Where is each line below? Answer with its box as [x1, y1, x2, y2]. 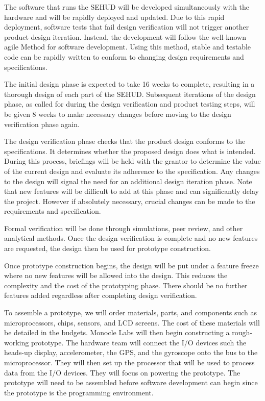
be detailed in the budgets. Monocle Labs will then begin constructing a [4, 327, 230, 338]
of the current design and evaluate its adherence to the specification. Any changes [4, 165, 260, 176]
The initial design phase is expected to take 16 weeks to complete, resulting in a [4, 79, 255, 89]
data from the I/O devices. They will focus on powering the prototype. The [4, 367, 240, 378]
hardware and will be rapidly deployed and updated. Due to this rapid [4, 11, 225, 22]
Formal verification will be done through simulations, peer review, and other [4, 222, 243, 233]
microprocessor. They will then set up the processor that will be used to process [4, 357, 255, 367]
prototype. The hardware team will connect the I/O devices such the [31, 337, 247, 347]
